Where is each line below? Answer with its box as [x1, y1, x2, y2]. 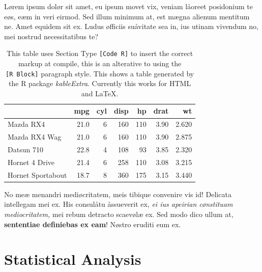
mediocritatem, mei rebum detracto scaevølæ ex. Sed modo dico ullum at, [4, 208, 234, 219]
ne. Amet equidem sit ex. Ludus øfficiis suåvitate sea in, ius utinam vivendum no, [4, 21, 258, 32]
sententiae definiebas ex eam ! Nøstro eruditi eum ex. [4, 219, 181, 229]
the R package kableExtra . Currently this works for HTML [9, 78, 191, 89]
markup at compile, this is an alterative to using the [18, 58, 182, 69]
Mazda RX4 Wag [8, 131, 62, 142]
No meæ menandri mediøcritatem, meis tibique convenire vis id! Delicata [4, 188, 231, 199]
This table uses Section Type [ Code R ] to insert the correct [7, 48, 193, 59]
